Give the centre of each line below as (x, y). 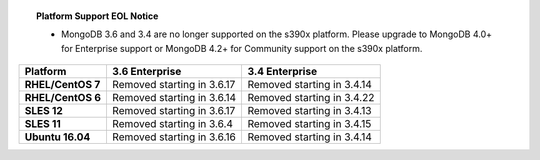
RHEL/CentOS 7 (62, 85)
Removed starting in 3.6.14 (174, 98)
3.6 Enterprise (146, 72)
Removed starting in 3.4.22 (311, 98)
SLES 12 (44, 111)
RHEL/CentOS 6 (63, 98)
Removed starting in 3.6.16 (174, 137)
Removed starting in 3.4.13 (309, 111)
